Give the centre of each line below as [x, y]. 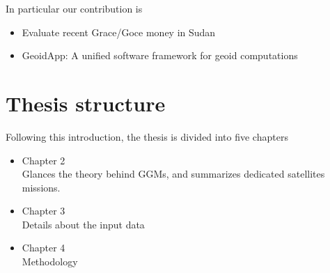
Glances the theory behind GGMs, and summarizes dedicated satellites [173, 174]
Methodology [50, 262]
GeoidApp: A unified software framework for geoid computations [160, 55]
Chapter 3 [44, 211]
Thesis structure [86, 103]
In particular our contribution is [74, 8]
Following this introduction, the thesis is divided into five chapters [147, 136]
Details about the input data [83, 224]
